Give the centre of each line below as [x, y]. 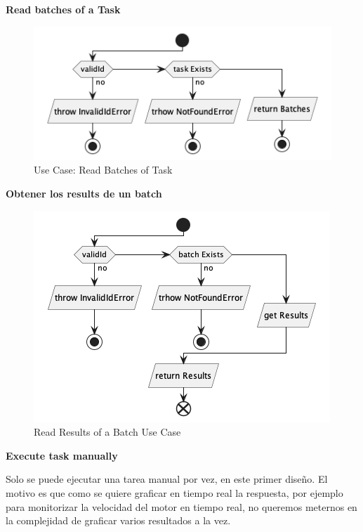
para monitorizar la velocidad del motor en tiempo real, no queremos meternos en [181, 506]
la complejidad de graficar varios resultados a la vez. [118, 520]
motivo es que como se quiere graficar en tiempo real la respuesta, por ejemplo [174, 492]
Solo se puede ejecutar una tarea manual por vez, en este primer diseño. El [167, 479]
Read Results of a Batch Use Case [107, 432]
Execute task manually [62, 455]
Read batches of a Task [63, 9]
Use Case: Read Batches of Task [103, 170]
